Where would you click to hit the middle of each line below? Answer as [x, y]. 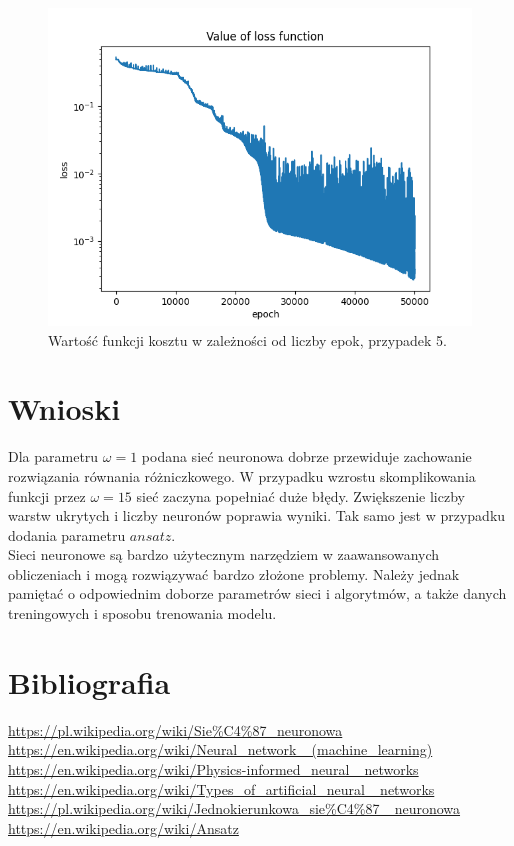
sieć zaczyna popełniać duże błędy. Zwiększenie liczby [300, 495]
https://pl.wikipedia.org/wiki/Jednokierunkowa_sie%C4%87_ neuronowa [234, 808]
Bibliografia [89, 681]
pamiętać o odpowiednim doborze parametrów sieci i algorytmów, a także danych [257, 593]
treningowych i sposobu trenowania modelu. [142, 613]
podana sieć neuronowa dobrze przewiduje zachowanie [306, 456]
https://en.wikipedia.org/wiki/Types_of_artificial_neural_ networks [221, 788]
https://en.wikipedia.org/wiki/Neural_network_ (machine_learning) [220, 749]
